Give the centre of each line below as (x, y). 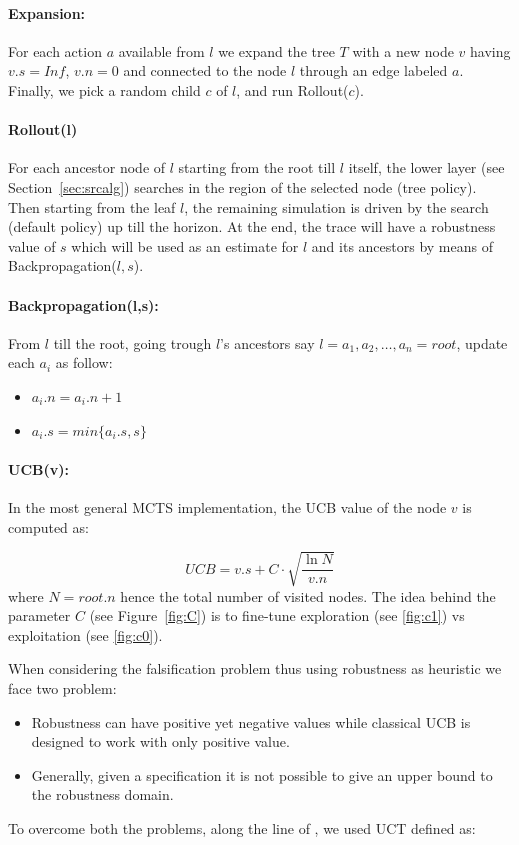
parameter (39, 615)
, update (482, 342)
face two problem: (62, 688)
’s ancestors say (267, 342)
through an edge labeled (373, 70)
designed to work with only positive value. (160, 741)
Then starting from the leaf (92, 206)
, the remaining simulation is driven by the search (336, 206)
